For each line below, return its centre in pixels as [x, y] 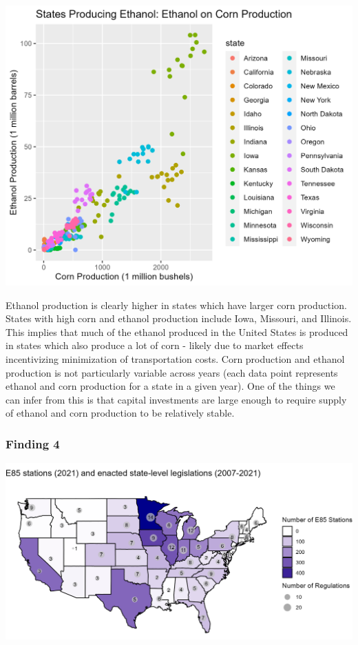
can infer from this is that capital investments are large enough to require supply [176, 399]
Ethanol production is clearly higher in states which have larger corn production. [176, 305]
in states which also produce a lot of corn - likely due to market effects [155, 345]
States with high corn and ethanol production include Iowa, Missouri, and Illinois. [179, 318]
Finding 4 [33, 443]
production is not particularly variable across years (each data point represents [172, 372]
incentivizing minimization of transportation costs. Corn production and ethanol [175, 359]
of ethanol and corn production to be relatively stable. [120, 413]
